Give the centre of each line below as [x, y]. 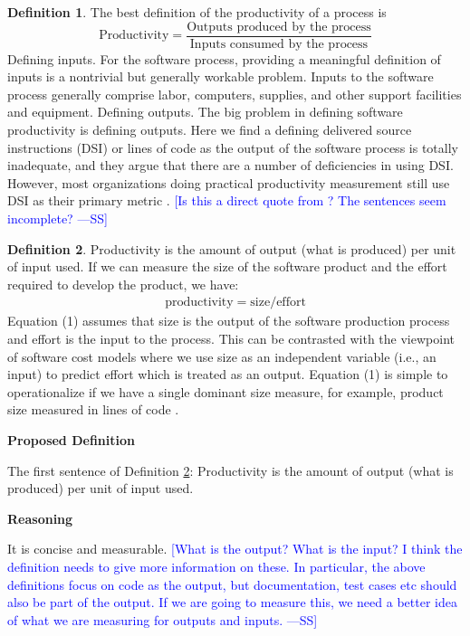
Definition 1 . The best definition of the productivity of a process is [197, 12]
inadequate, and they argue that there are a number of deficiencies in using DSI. [230, 165]
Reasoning [40, 518]
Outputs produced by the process [279, 27]
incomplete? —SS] [58, 218]
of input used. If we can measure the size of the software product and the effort [227, 266]
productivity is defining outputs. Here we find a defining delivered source [210, 130]
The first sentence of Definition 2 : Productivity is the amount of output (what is [230, 470]
